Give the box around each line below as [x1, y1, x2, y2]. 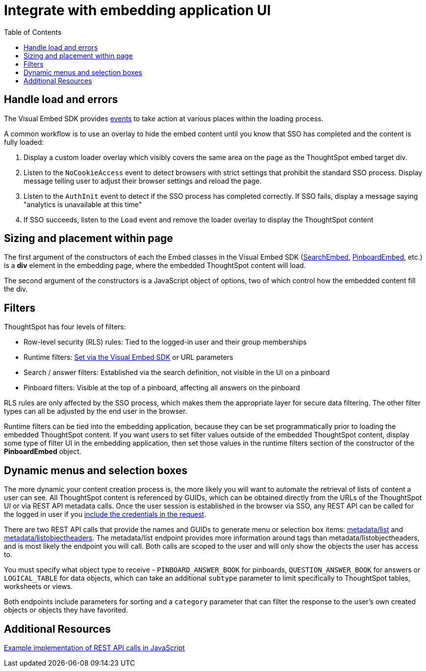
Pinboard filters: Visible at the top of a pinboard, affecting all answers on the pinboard [24, 383, 300, 392]
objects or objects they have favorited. [4, 606, 128, 615]
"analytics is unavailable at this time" [24, 200, 142, 209]
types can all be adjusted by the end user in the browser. [4, 407, 187, 416]
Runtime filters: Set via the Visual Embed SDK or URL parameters [24, 353, 233, 362]
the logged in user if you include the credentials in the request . [4, 510, 206, 519]
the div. [4, 285, 28, 294]
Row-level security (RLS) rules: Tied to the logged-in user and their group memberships [24, 338, 307, 347]
